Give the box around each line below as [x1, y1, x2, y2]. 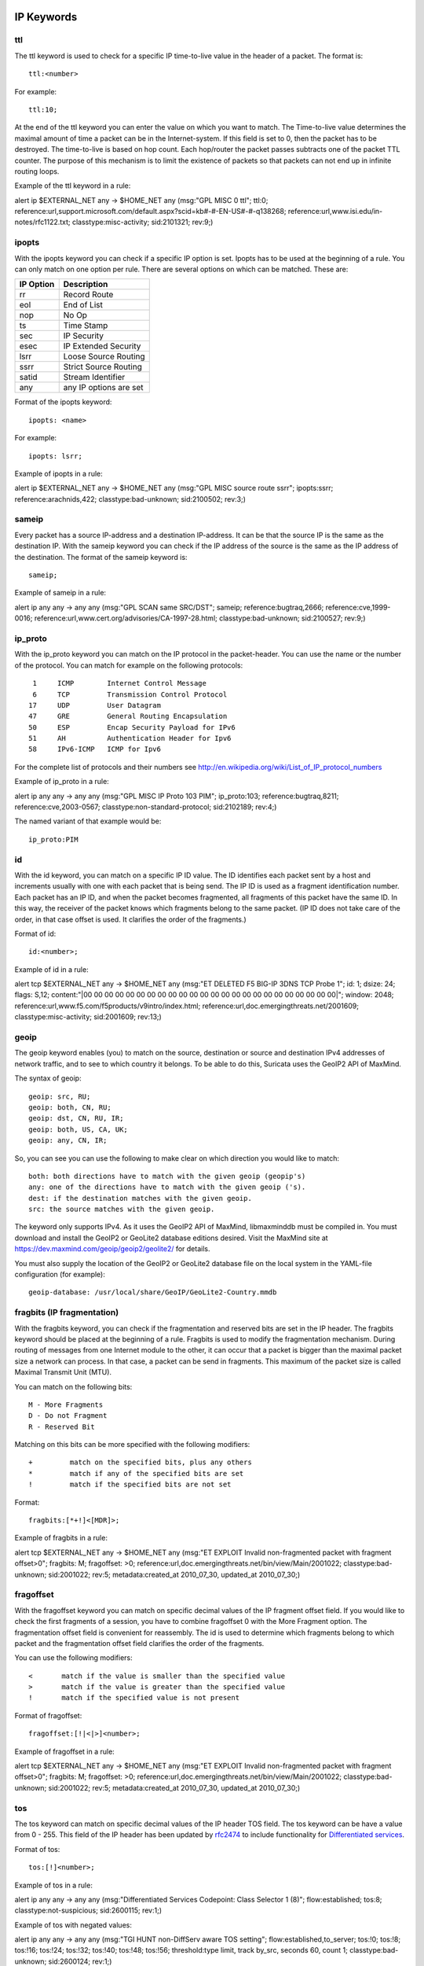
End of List [63, 300, 104, 311]
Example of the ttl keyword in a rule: [14, 181, 131, 190]
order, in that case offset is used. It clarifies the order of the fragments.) [14, 915, 247, 924]
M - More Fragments [28, 1400, 104, 1409]
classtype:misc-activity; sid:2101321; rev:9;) [71, 217, 214, 227]
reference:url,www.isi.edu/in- [287, 207, 383, 216]
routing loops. [14, 166, 60, 176]
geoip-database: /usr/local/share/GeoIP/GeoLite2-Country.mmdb [28, 1288, 277, 1297]
